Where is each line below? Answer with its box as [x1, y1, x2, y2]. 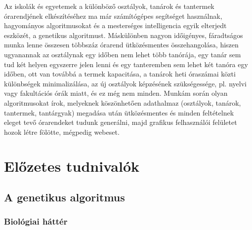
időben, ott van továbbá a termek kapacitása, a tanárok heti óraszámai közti [4, 69, 236, 79]
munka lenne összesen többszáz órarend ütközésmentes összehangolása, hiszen [4, 39, 239, 50]
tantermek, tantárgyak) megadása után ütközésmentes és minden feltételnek [4, 107, 234, 117]
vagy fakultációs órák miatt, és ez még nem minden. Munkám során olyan [4, 88, 228, 98]
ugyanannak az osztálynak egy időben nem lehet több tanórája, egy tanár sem [4, 49, 241, 59]
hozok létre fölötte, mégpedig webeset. [4, 126, 120, 137]
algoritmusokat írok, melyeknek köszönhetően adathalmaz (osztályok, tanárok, [4, 97, 241, 108]
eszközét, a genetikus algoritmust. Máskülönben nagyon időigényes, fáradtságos [4, 30, 243, 40]
